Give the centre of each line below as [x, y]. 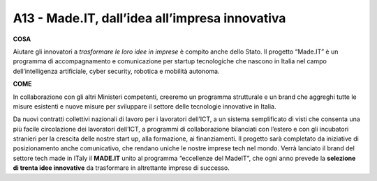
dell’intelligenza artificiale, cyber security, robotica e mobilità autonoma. [116, 71]
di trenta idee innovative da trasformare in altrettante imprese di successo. [121, 168]
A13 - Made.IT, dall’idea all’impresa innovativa [149, 18]
